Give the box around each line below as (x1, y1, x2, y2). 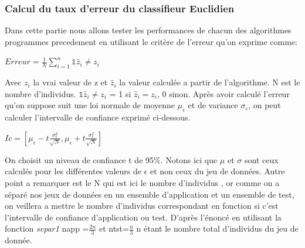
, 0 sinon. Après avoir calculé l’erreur (157, 87, 290, 99)
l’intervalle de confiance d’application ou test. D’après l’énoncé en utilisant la (5, 211, 282, 223)
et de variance (188, 99, 238, 111)
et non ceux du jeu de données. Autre (150, 165, 285, 177)
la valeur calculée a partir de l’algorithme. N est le (119, 76, 300, 88)
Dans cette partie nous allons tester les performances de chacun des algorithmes (5, 24, 292, 36)
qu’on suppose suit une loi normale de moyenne (5, 99, 175, 111)
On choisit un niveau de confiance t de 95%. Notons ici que (5, 153, 218, 166)
